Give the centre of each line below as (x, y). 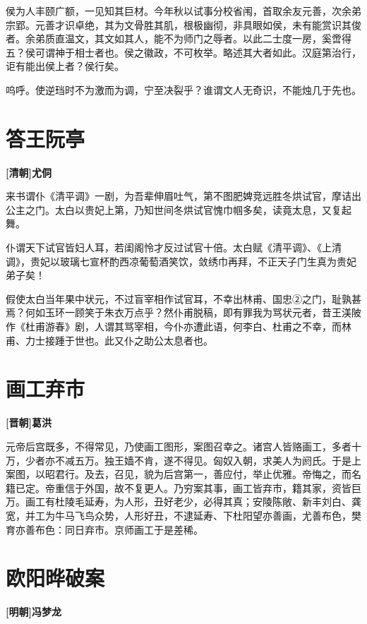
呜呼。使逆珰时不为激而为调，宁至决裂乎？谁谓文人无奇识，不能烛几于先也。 (183, 89)
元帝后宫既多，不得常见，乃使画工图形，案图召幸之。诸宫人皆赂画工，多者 (179, 446)
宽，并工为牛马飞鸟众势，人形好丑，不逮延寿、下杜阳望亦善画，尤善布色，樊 (183, 515)
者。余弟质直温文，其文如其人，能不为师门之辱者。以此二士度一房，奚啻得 (179, 38)
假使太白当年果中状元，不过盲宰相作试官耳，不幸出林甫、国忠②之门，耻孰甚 (183, 298)
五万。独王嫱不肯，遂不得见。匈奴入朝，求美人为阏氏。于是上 (218, 460)
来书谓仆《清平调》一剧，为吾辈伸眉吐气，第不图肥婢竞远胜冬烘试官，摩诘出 (183, 196)
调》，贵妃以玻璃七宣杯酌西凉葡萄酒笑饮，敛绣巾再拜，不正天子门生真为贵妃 (181, 261)
